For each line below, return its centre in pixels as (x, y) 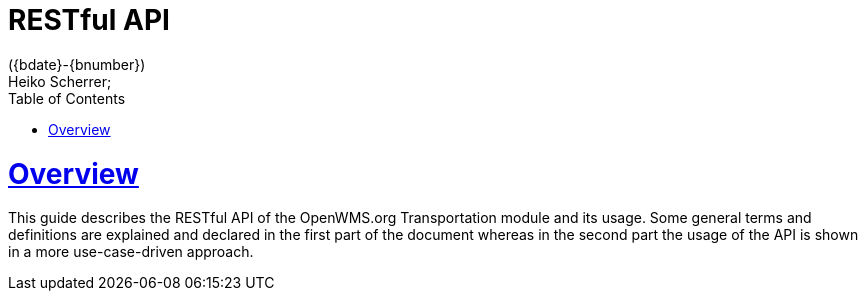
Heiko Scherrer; (60, 81)
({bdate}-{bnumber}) (77, 64)
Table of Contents (67, 98)
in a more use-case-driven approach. (131, 252)
